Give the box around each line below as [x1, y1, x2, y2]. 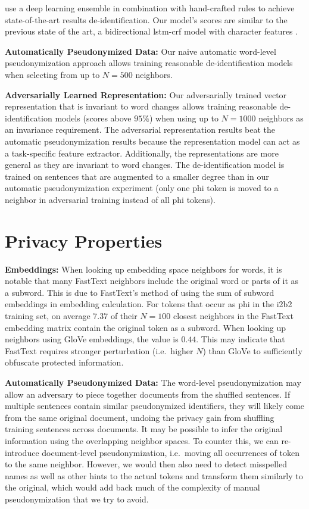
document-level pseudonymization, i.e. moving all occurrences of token [42, 446, 299, 458]
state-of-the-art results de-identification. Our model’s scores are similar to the [5, 13, 288, 26]
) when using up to [149, 111, 219, 124]
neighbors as [258, 111, 304, 124]
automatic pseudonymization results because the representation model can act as [5, 135, 300, 147]
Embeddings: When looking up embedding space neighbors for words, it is [5, 263, 282, 275]
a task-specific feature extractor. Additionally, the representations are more [5, 146, 279, 159]
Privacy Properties [5, 228, 163, 252]
